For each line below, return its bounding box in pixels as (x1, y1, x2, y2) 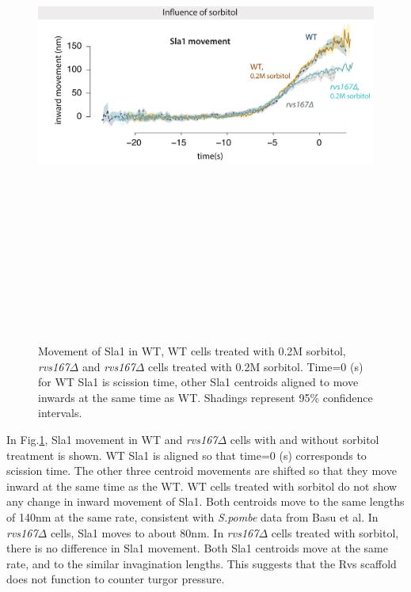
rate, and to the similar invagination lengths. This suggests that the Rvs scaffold (6, 555, 397, 571)
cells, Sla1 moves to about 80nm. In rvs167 (50, 524, 259, 541)
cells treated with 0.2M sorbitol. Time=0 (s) (148, 358, 363, 374)
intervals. (38, 404, 82, 421)
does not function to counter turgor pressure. (6, 571, 225, 587)
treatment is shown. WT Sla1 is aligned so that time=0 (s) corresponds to (6, 446, 367, 463)
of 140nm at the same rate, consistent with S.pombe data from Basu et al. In (6, 509, 379, 526)
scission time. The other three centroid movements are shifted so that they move (6, 462, 397, 479)
